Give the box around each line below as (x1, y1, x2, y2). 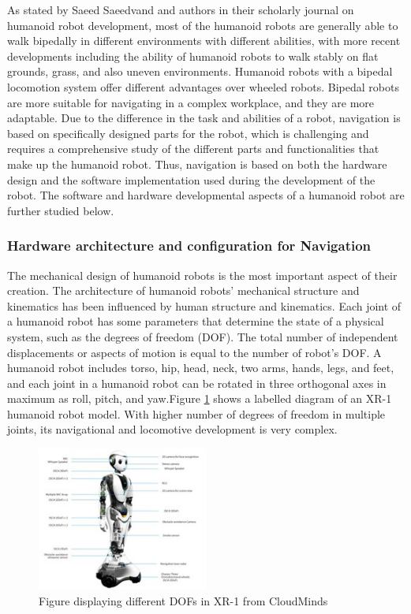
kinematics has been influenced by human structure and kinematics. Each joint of (7, 297, 402, 314)
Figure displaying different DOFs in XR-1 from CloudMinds (39, 593, 328, 609)
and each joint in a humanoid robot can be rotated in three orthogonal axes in (7, 374, 387, 391)
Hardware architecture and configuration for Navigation (7, 236, 372, 255)
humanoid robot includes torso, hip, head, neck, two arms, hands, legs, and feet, (7, 359, 394, 376)
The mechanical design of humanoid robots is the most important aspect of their (7, 266, 398, 283)
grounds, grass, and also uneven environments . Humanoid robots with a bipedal (7, 63, 393, 80)
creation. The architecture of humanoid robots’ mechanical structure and (7, 282, 360, 299)
